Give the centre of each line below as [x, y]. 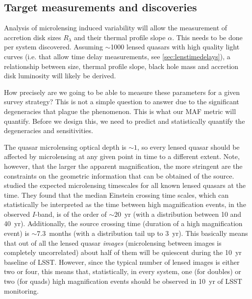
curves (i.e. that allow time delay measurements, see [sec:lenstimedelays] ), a [117, 56]
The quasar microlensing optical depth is [65, 147]
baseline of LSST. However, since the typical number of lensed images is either [122, 262]
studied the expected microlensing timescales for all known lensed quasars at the [125, 185]
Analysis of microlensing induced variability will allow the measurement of [116, 28]
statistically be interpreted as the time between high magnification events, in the [125, 204]
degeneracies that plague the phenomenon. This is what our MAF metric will [120, 111]
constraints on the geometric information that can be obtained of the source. [119, 175]
